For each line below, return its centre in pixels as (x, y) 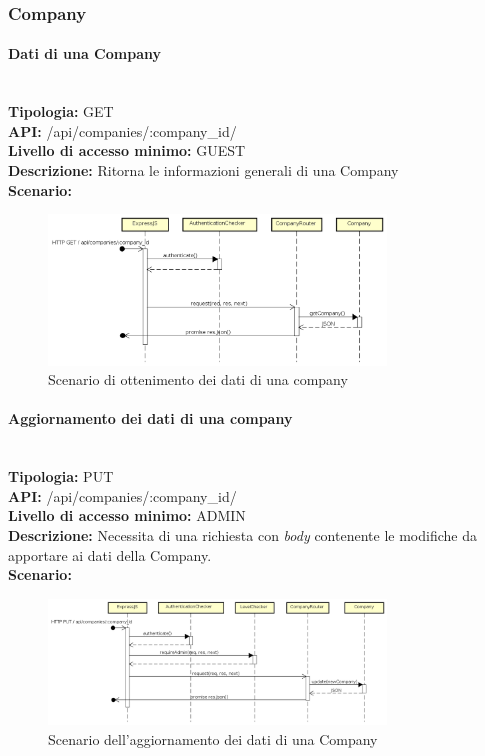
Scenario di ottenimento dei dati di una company (198, 379)
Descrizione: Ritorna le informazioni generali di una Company (203, 170)
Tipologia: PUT (61, 476)
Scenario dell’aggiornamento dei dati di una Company (213, 738)
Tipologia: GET (61, 111)
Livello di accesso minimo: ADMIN (127, 515)
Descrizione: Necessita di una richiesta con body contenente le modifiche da (242, 534)
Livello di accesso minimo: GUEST (127, 150)
